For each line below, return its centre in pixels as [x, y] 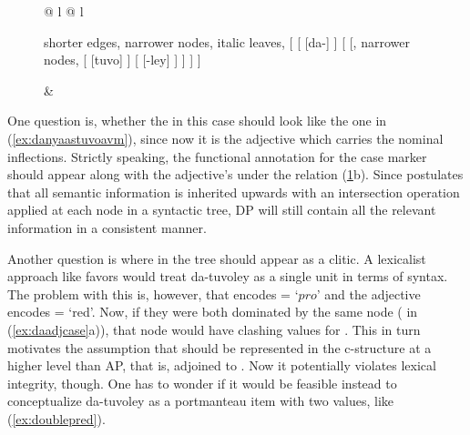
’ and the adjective [368, 293]
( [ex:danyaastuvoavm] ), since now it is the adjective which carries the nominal [225, 138]
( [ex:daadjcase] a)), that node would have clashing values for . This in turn [214, 329]
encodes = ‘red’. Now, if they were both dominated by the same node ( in [213, 312]
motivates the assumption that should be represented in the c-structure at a [220, 347]
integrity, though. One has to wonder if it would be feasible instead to [202, 383]
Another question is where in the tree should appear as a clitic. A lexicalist [217, 258]
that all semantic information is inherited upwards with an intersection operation [234, 192]
